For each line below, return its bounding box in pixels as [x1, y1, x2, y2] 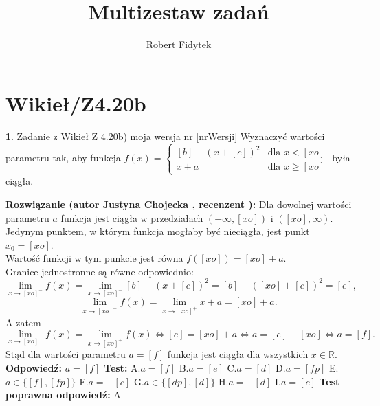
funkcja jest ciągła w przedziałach [60, 210, 203, 225]
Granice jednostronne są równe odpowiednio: [5, 264, 194, 278]
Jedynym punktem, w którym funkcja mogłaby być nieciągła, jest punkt [5, 224, 310, 238]
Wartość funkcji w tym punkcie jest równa [5, 251, 183, 265]
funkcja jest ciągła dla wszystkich [167, 347, 309, 361]
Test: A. [104, 360, 141, 374]
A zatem [5, 315, 41, 329]
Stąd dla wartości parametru [5, 347, 126, 361]
